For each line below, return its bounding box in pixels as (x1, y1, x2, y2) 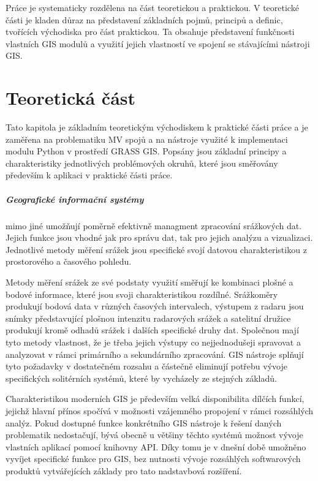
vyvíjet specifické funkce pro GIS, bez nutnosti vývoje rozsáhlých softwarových (6, 452, 301, 465)
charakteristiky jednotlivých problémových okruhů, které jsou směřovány (6, 156, 278, 169)
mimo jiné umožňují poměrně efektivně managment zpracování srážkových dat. (6, 219, 302, 232)
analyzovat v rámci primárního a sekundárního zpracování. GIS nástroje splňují (6, 347, 304, 360)
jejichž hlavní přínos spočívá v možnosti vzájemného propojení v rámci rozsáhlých (6, 404, 314, 417)
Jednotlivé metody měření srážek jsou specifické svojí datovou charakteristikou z (6, 243, 307, 256)
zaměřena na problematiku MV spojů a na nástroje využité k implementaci (6, 132, 288, 145)
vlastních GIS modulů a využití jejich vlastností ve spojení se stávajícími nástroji (6, 37, 310, 50)
